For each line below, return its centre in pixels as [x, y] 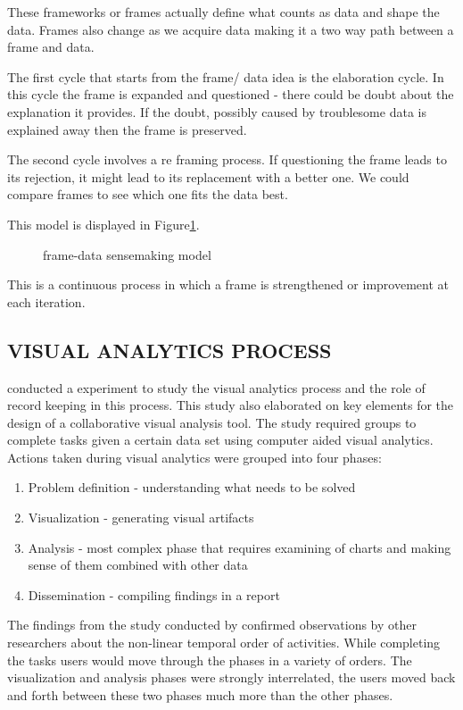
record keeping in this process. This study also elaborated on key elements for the [231, 405]
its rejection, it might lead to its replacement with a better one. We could [208, 176]
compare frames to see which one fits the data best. [148, 194]
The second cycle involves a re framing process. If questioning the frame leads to [227, 159]
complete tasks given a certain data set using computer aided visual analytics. [220, 440]
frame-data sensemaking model [127, 254]
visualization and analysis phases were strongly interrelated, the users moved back [231, 677]
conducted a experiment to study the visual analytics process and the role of [216, 387]
